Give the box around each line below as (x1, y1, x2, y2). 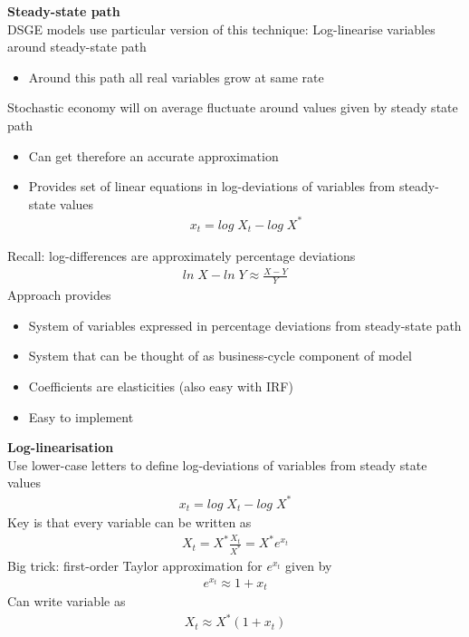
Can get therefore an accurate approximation (28, 146, 279, 165)
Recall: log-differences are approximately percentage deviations (7, 246, 356, 265)
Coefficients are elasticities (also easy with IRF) (28, 377, 293, 396)
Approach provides (7, 285, 111, 304)
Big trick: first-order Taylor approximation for (7, 556, 263, 575)
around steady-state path (7, 37, 147, 56)
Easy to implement (28, 407, 134, 426)
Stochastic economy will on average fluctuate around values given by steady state (7, 98, 458, 117)
